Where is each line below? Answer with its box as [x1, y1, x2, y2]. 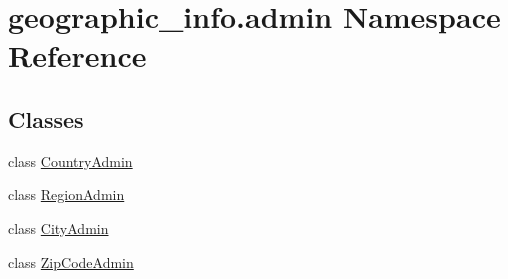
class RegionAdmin [8, 184, 125, 205]
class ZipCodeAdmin [8, 251, 134, 272]
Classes [8, 103, 84, 134]
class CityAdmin [8, 217, 109, 238]
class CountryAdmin [8, 150, 133, 171]
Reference [8, 35, 147, 76]
